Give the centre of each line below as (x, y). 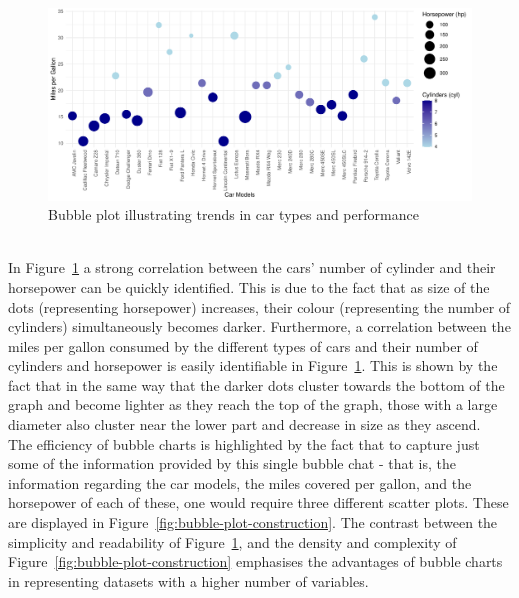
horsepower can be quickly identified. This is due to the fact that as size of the (249, 286)
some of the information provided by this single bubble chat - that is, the (232, 463)
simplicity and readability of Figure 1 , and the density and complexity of (232, 541)
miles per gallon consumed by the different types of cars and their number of (243, 345)
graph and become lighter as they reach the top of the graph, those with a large (253, 404)
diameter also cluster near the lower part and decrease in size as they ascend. (244, 424)
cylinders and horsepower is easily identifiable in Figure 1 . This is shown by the (253, 365)
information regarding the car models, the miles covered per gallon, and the (240, 482)
